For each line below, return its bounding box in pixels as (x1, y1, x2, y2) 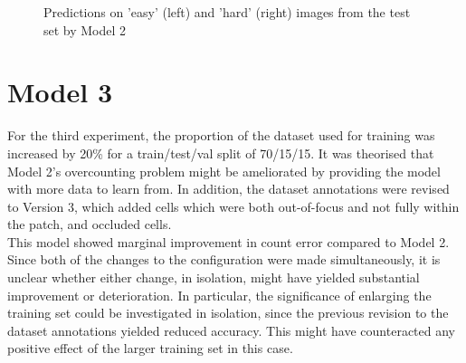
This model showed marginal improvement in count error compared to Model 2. (7, 232, 450, 251)
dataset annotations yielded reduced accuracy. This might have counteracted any (7, 320, 456, 339)
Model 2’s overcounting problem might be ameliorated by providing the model (7, 161, 441, 180)
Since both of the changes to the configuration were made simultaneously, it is (7, 250, 441, 269)
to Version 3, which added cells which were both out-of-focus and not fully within (7, 196, 460, 215)
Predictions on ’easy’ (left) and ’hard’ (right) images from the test (43, 3, 411, 21)
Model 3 (7, 73, 112, 110)
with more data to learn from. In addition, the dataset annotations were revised (7, 179, 450, 198)
